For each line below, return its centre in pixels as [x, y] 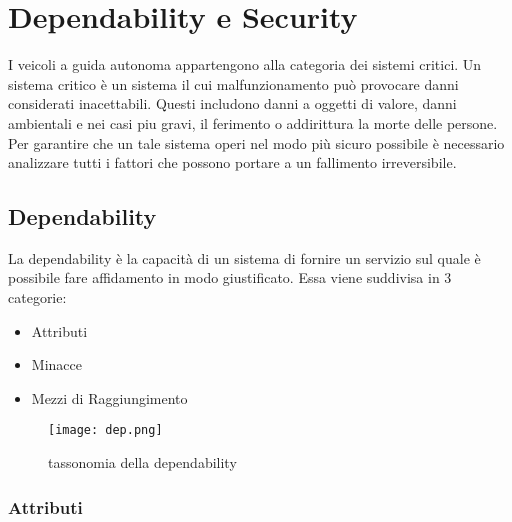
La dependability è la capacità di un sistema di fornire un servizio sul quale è [244, 257]
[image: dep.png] [105, 430]
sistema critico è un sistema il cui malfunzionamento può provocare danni [233, 83]
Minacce [56, 364]
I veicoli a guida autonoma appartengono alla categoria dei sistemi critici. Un [245, 64]
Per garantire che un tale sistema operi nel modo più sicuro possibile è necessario [256, 142]
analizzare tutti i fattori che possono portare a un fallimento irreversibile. [232, 162]
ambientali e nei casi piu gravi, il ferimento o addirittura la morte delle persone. [253, 122]
